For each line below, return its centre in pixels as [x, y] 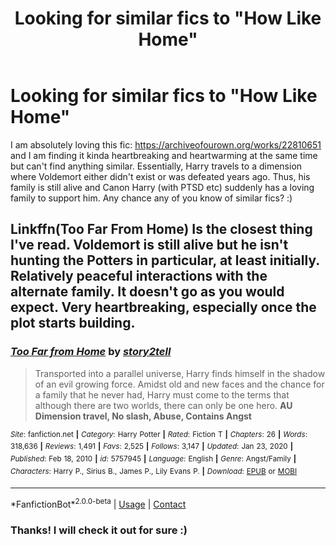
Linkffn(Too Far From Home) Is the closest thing [161, 229]
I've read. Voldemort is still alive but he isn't [149, 245]
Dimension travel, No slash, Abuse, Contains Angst [143, 416]
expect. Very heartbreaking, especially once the [163, 307]
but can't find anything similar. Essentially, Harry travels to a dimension [156, 166]
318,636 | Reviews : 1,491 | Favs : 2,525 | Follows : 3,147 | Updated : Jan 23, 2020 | [151, 447]
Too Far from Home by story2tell [91, 352]
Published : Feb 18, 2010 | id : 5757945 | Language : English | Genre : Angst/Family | [153, 458]
